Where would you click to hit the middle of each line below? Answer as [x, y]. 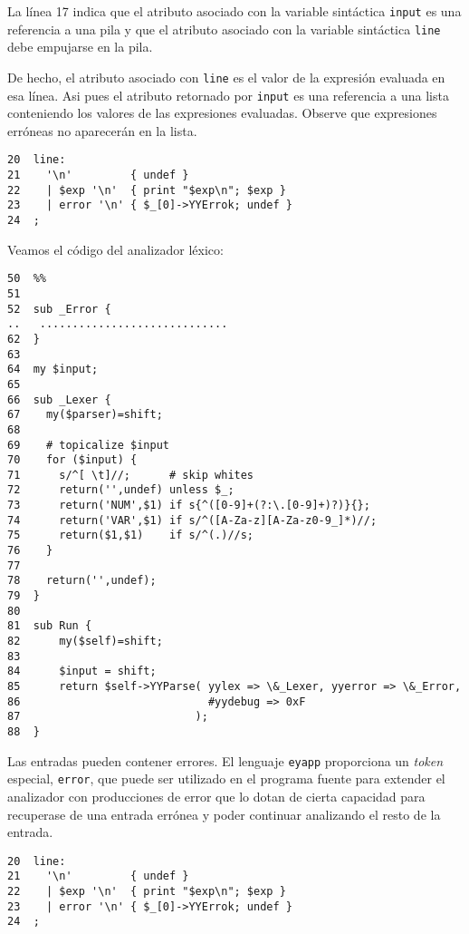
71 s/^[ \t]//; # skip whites [131, 475]
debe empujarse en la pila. [80, 47]
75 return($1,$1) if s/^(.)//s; [131, 535]
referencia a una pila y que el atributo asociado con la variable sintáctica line [224, 29]
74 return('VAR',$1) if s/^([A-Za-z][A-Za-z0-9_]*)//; [192, 520]
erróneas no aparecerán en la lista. [102, 130]
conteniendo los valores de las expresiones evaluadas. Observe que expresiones [222, 113]
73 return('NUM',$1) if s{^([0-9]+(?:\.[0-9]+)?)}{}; [189, 506]
